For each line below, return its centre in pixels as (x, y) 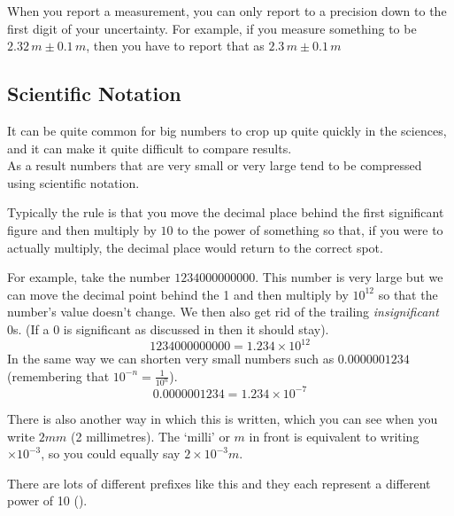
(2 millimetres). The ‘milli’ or (150, 436)
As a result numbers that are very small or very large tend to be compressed (215, 165)
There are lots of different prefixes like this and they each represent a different (219, 483)
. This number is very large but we (349, 277)
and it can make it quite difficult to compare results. (150, 148)
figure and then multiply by (82, 229)
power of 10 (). (47, 500)
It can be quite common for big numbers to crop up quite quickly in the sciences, (227, 130)
